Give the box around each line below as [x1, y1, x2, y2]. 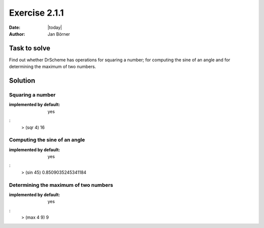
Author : [9, 31, 25, 37]
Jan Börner [47, 31, 70, 37]
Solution [9, 76, 35, 85]
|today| [47, 24, 62, 30]
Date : [9, 24, 21, 30]
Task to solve [9, 44, 51, 52]
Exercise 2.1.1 [9, 7, 64, 18]
